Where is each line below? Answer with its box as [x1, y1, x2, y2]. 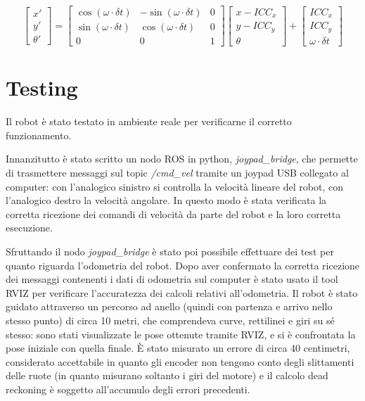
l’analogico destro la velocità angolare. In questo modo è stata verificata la [6, 193, 327, 208]
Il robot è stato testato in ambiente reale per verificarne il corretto [6, 114, 292, 129]
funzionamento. [6, 127, 72, 142]
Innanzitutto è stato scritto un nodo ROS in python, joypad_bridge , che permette [6, 151, 358, 166]
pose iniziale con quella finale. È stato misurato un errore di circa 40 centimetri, [6, 340, 350, 355]
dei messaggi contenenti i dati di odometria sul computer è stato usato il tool [6, 272, 338, 286]
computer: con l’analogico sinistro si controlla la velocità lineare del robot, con [6, 179, 343, 193]
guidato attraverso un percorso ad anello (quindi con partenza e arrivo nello [6, 299, 333, 314]
